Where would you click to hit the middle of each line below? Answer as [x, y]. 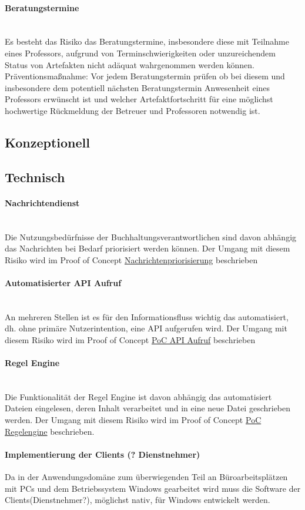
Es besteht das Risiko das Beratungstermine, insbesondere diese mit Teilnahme [147, 41]
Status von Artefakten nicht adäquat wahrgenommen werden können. [130, 64]
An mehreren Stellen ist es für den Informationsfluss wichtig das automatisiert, [147, 316]
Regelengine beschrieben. [50, 431]
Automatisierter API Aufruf [63, 282]
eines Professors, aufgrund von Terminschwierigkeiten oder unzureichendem [140, 53]
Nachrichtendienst [42, 202]
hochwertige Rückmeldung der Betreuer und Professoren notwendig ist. [133, 110]
